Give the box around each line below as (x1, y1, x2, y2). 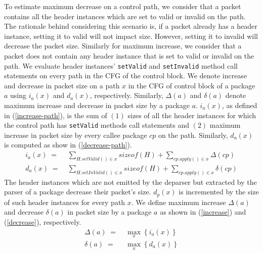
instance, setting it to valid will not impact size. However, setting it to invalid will (4, 30, 258, 41)
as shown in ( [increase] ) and (160, 207, 246, 217)
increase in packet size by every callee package (4, 129, 147, 140)
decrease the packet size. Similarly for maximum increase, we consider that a (4, 40, 242, 51)
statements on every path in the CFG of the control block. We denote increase (4, 70, 247, 81)
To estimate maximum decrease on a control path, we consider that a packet (4, 1, 241, 11)
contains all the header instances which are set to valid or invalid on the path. (4, 11, 246, 21)
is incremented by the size (179, 186, 259, 197)
